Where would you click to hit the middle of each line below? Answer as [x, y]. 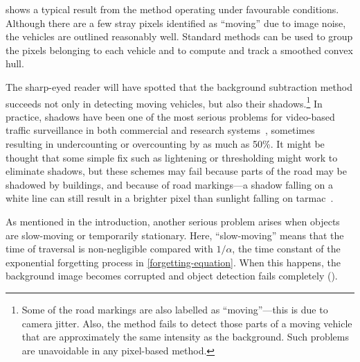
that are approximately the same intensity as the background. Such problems [185, 337]
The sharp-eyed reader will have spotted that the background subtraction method [179, 86]
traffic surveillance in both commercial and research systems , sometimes [160, 130]
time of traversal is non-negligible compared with [109, 249]
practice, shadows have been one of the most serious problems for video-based [170, 116]
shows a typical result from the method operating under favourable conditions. [172, 9]
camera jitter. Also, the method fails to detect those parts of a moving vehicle [187, 323]
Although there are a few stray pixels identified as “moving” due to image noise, [176, 23]
